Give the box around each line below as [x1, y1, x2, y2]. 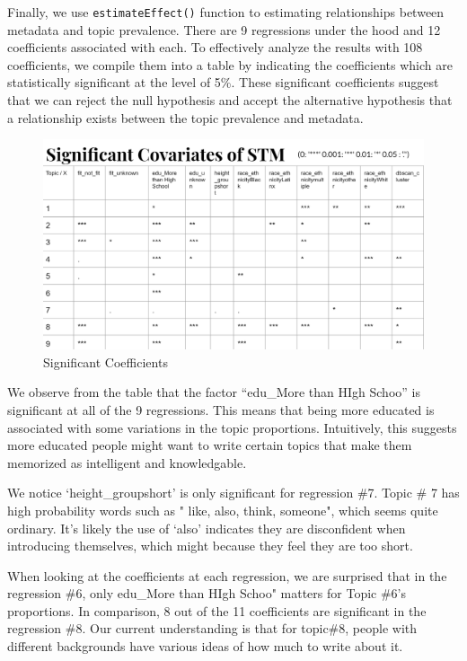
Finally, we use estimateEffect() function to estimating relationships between [7, 3, 445, 21]
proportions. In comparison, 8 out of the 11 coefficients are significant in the [7, 601, 427, 620]
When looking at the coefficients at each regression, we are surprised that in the [7, 566, 447, 585]
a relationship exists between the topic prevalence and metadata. [7, 108, 364, 127]
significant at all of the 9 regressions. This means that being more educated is [7, 400, 435, 419]
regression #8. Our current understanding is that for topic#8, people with [7, 619, 418, 638]
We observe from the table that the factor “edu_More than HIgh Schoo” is [7, 383, 420, 401]
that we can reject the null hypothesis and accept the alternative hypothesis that [7, 91, 453, 110]
